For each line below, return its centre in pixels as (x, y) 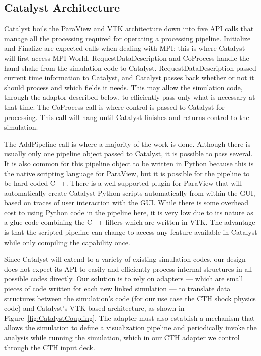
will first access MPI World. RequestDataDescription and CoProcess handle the (127, 57)
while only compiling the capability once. (67, 242)
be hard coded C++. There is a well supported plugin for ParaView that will (123, 183)
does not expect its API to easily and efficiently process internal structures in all (128, 268)
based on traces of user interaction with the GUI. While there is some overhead (126, 203)
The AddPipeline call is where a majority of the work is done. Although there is (127, 143)
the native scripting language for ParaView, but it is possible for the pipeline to (127, 173)
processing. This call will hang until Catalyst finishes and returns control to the (127, 117)
